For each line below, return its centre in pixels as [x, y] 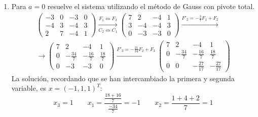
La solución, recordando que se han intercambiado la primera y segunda [123, 78]
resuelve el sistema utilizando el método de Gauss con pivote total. [151, 6]
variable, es [29, 88]
